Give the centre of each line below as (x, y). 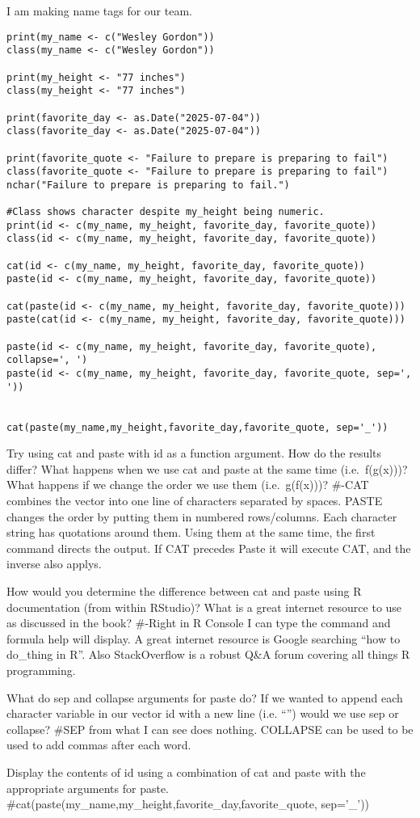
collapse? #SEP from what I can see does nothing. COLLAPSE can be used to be (210, 729)
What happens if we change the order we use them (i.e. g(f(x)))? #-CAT (188, 485)
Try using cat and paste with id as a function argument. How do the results (194, 453)
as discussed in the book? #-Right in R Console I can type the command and (199, 623)
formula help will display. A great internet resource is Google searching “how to (204, 638)
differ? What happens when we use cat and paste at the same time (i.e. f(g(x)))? (207, 468)
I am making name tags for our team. (99, 11)
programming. (41, 670)
